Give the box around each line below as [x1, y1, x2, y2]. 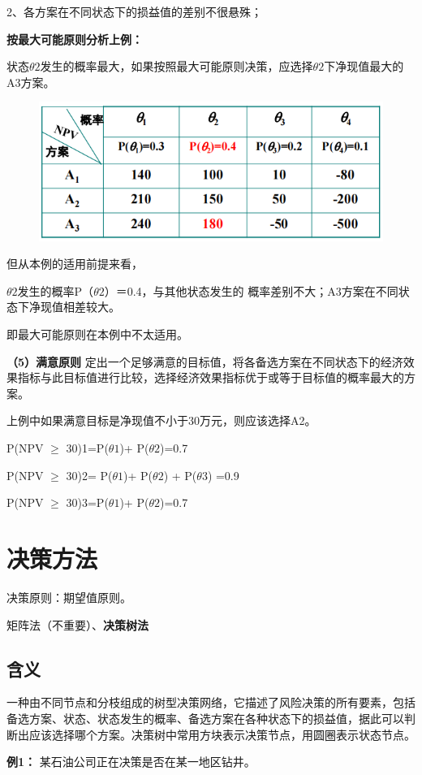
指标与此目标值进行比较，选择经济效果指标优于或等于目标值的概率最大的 [17, 369, 404, 386]
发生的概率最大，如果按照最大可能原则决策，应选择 [40, 58, 313, 75]
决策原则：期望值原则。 [6, 588, 131, 605]
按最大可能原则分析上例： [6, 30, 143, 47]
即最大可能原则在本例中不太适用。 [6, 326, 188, 343]
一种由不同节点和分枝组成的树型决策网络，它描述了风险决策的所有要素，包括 [6, 694, 416, 711]
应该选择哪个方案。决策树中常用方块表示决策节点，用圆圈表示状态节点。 [28, 725, 416, 743]
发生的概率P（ [17, 282, 94, 299]
